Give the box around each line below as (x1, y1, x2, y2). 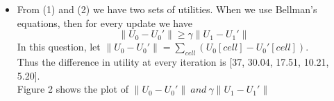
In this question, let (17, 39, 101, 54)
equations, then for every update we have (17, 15, 192, 30)
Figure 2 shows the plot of (17, 82, 129, 96)
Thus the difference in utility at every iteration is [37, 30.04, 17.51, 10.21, (17, 55, 329, 69)
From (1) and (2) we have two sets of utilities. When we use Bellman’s (17, 2, 317, 16)
